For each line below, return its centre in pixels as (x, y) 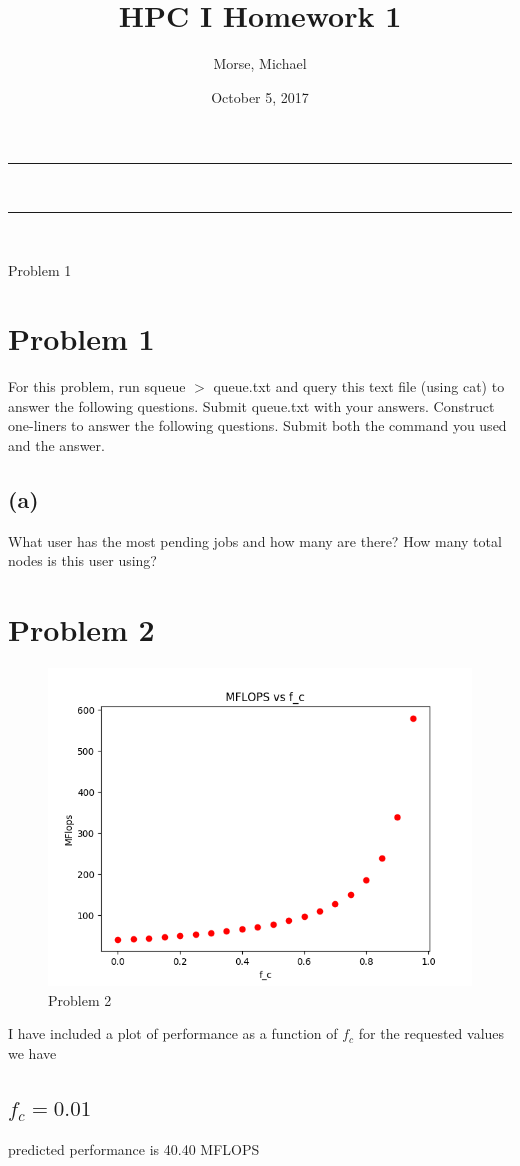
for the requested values (431, 1033)
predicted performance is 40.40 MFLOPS (134, 1148)
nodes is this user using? (82, 560)
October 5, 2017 (260, 96)
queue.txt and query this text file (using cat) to (359, 386)
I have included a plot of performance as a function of (173, 1033)
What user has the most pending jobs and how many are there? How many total (255, 540)
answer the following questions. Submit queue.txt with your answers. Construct (251, 405)
